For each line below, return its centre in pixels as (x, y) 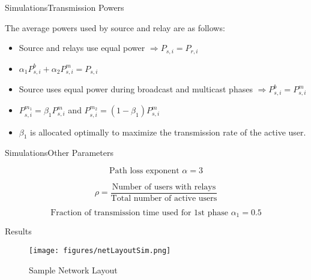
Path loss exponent (144, 171)
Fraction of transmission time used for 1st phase (139, 213)
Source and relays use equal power (82, 48)
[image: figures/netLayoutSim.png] (100, 251)
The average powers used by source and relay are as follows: (115, 27)
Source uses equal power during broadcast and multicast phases (136, 89)
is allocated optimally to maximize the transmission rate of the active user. (168, 132)
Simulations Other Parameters (59, 153)
